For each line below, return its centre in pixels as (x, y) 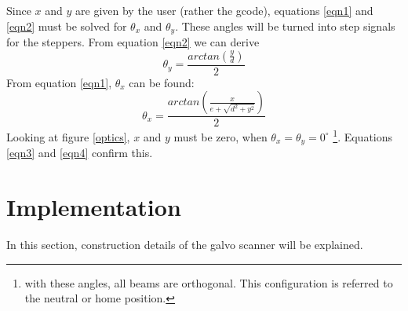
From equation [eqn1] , (59, 82)
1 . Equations (363, 135)
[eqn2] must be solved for (67, 26)
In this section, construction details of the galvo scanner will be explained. (185, 245)
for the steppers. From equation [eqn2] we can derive (133, 42)
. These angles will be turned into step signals (285, 26)
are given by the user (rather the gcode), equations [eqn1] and (224, 10)
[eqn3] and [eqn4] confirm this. (80, 153)
